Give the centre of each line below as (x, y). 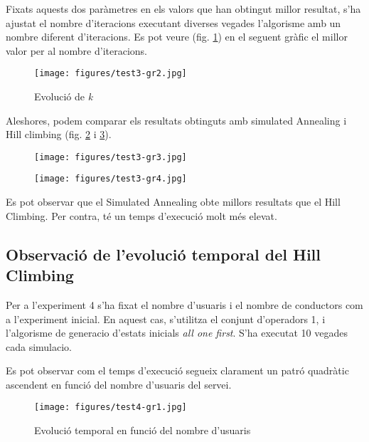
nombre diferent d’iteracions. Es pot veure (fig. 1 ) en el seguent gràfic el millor (177, 37)
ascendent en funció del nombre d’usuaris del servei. (119, 384)
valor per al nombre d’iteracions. (76, 50)
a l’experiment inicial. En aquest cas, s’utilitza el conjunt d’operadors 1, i (166, 319)
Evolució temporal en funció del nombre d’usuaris (143, 430)
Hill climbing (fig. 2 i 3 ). (59, 134)
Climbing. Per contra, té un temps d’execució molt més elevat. (141, 215)
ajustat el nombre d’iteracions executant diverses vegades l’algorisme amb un (173, 22)
